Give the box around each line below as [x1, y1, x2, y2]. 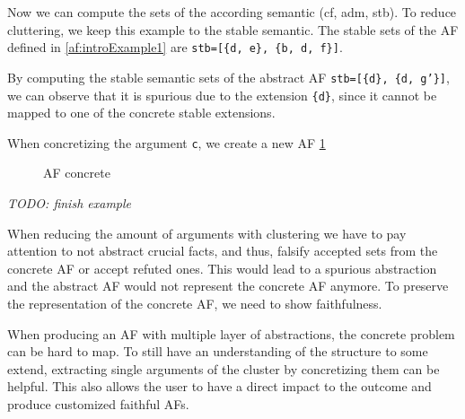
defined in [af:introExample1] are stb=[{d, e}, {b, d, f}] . [7, 38, 343, 57]
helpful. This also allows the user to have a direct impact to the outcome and [7, 377, 432, 396]
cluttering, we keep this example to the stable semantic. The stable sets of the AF [7, 20, 459, 39]
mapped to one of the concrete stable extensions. [7, 103, 276, 122]
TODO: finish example [7, 194, 132, 212]
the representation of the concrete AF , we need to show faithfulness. [7, 293, 382, 312]
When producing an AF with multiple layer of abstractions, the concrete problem [7, 324, 455, 343]
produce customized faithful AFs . [7, 394, 189, 413]
